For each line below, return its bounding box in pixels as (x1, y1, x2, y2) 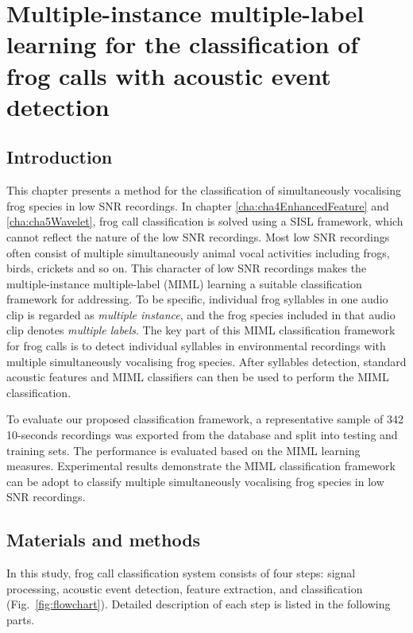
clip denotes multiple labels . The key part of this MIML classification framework (6, 322, 396, 338)
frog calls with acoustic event (6, 59, 331, 91)
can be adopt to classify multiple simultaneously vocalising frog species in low (6, 473, 384, 489)
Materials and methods (6, 527, 201, 552)
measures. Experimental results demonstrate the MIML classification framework (6, 457, 396, 474)
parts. (6, 612, 35, 627)
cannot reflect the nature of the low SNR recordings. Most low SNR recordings (6, 228, 390, 245)
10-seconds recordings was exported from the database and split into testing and (6, 427, 398, 443)
